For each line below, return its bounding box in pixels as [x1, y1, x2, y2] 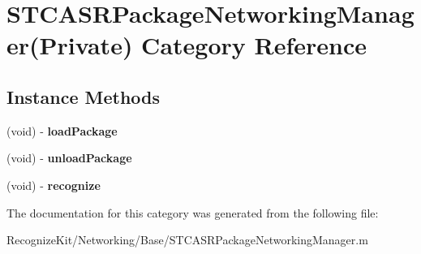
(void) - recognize [6, 176, 101, 193]
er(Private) [6, 28, 133, 62]
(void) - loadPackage [6, 122, 118, 139]
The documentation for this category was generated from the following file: [6, 204, 379, 221]
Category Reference [141, 28, 367, 62]
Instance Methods [6, 84, 160, 109]
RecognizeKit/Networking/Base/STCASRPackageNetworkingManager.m [6, 231, 368, 248]
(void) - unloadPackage [6, 149, 132, 166]
